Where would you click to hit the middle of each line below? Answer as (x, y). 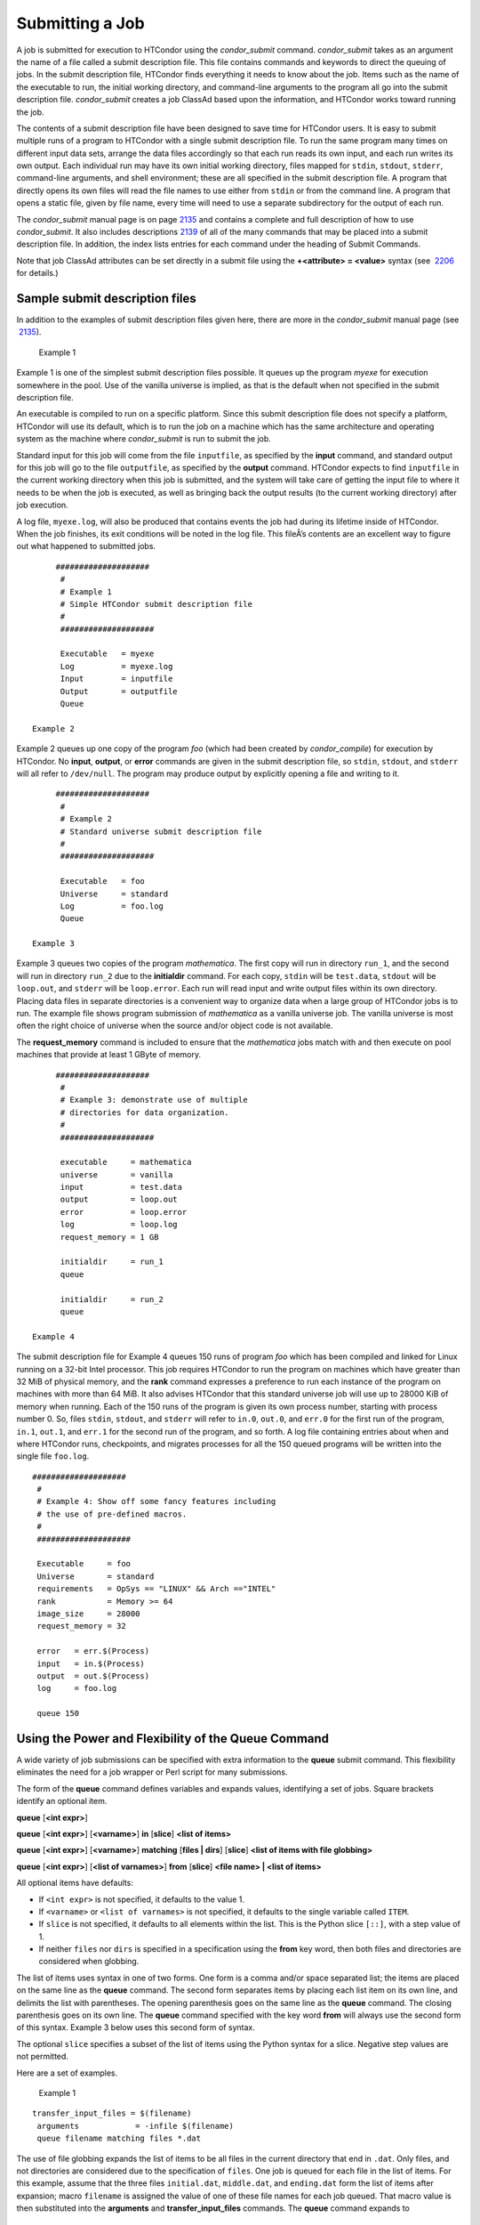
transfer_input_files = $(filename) (112, 2113)
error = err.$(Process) (93, 1651)
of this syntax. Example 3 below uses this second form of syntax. (136, 2027)
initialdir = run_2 (112, 1299)
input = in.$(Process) (91, 1663)
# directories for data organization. (145, 1112)
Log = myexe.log (116, 666)
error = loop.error (124, 1212)
